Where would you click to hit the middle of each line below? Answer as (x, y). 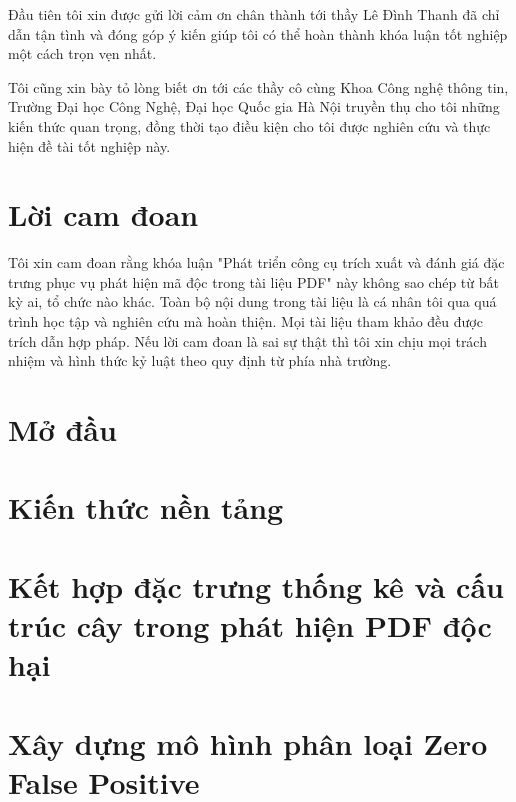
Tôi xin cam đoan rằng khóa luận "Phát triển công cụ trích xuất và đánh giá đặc (256, 262)
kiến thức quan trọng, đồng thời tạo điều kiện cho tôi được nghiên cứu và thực (249, 125)
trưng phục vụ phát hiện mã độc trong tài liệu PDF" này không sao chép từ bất (253, 281)
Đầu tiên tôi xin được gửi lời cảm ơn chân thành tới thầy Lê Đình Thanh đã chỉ (254, 14)
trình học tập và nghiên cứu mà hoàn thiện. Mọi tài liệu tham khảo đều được (245, 321)
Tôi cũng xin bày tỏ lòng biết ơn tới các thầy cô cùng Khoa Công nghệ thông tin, (258, 86)
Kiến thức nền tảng (146, 507)
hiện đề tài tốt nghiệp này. (89, 145)
